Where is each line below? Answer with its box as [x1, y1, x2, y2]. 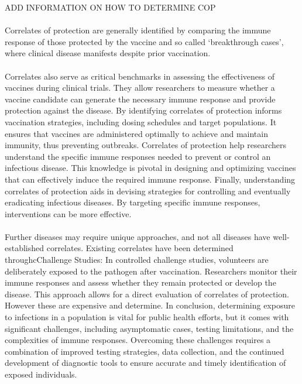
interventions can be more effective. [5, 207, 132, 220]
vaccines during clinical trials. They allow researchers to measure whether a [5, 81, 275, 94]
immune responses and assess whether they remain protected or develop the [5, 276, 276, 289]
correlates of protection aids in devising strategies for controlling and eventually [5, 184, 291, 197]
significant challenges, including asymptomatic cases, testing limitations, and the [5, 322, 294, 334]
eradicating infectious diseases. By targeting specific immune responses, [5, 196, 260, 208]
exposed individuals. [5, 368, 77, 380]
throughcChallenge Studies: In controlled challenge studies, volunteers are [5, 253, 269, 266]
